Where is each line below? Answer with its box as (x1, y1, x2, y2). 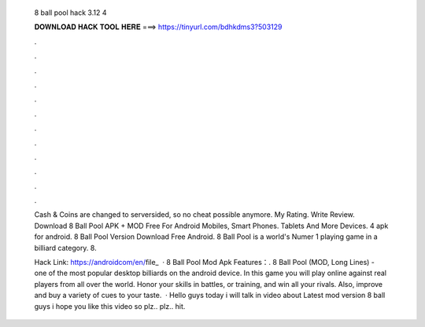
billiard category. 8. (34, 243, 98, 252)
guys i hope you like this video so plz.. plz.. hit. (34, 301, 186, 310)
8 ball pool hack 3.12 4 (34, 8, 107, 17)
